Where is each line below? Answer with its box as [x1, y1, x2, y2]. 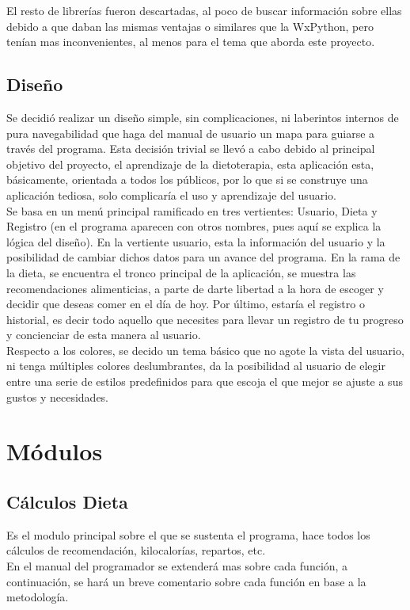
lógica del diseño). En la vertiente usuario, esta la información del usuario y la [6, 233, 385, 250]
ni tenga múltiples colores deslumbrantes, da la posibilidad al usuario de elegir [6, 357, 385, 374]
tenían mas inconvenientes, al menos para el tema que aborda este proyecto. [6, 33, 375, 50]
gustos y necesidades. [6, 388, 109, 405]
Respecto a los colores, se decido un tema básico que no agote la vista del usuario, [6, 341, 404, 358]
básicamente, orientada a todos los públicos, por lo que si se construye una [6, 171, 368, 188]
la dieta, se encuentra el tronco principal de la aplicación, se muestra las [6, 264, 356, 280]
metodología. [6, 589, 69, 605]
